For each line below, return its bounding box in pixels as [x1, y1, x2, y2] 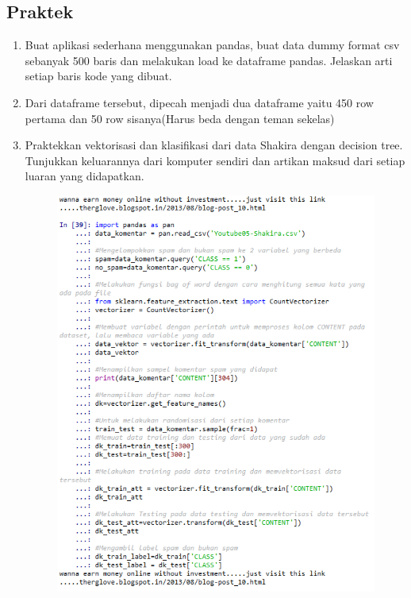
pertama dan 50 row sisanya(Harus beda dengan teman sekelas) [25, 110, 335, 126]
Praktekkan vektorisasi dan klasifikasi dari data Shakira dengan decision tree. [25, 137, 403, 153]
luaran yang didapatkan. [25, 168, 144, 184]
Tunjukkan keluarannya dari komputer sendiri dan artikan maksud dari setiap [25, 152, 405, 168]
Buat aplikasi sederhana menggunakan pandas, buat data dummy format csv [25, 37, 400, 53]
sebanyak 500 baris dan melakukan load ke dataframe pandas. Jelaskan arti [25, 52, 393, 68]
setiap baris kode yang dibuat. [25, 68, 172, 84]
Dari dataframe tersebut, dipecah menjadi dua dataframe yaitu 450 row [25, 94, 374, 110]
